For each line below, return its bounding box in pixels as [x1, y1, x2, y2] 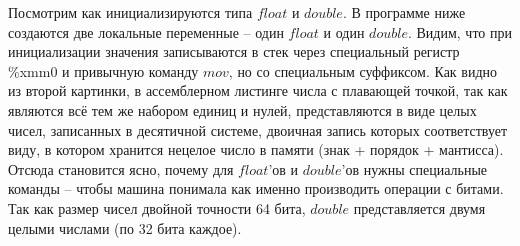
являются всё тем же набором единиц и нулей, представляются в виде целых [8, 99, 477, 120]
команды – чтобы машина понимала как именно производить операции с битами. [8, 178, 504, 199]
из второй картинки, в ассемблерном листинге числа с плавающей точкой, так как [8, 80, 508, 101]
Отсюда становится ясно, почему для [8, 158, 234, 179]
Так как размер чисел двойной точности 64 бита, [8, 197, 306, 218]
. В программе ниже [342, 2, 466, 22]
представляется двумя [353, 197, 486, 218]
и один [323, 21, 365, 42]
